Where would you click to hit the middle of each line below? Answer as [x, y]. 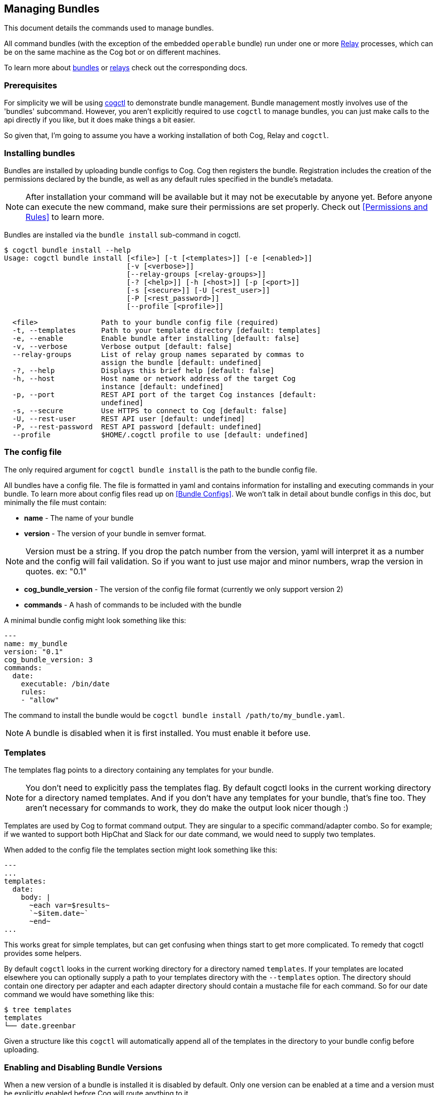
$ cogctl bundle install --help [67, 250]
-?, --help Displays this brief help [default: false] [143, 370]
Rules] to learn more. [65, 217]
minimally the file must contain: [55, 502]
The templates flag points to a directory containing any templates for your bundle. [139, 770]
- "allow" [40, 700]
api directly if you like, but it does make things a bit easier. [100, 120]
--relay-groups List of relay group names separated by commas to [158, 354]
